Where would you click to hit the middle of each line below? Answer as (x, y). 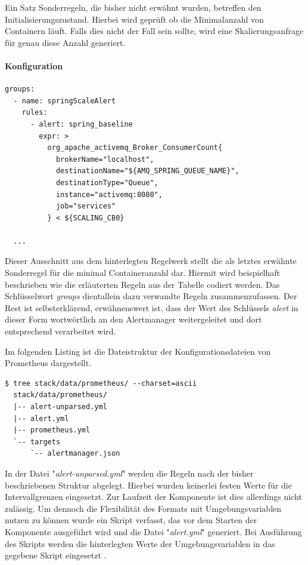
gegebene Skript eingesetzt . (56, 555)
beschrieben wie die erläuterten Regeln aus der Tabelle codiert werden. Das (142, 284)
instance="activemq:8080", (109, 194)
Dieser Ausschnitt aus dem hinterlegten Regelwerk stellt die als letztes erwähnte (151, 261)
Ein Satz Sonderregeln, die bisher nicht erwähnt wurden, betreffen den (133, 7)
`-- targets (37, 442)
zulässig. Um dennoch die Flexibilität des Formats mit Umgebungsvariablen (143, 508)
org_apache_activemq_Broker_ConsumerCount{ (135, 148)
